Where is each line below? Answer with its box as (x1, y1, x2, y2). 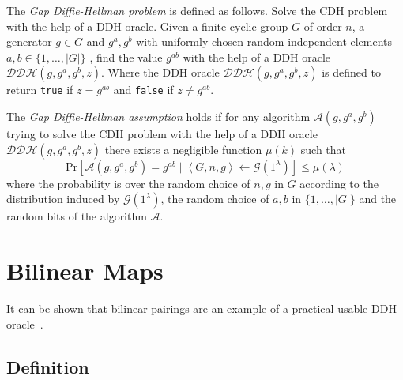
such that (300, 141, 347, 157)
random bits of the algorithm (6, 208, 147, 224)
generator (6, 33, 52, 50)
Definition (6, 354, 89, 378)
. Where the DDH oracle (101, 64, 220, 81)
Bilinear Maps (6, 254, 164, 286)
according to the (299, 175, 379, 191)
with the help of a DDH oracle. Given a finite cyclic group (6, 17, 288, 34)
